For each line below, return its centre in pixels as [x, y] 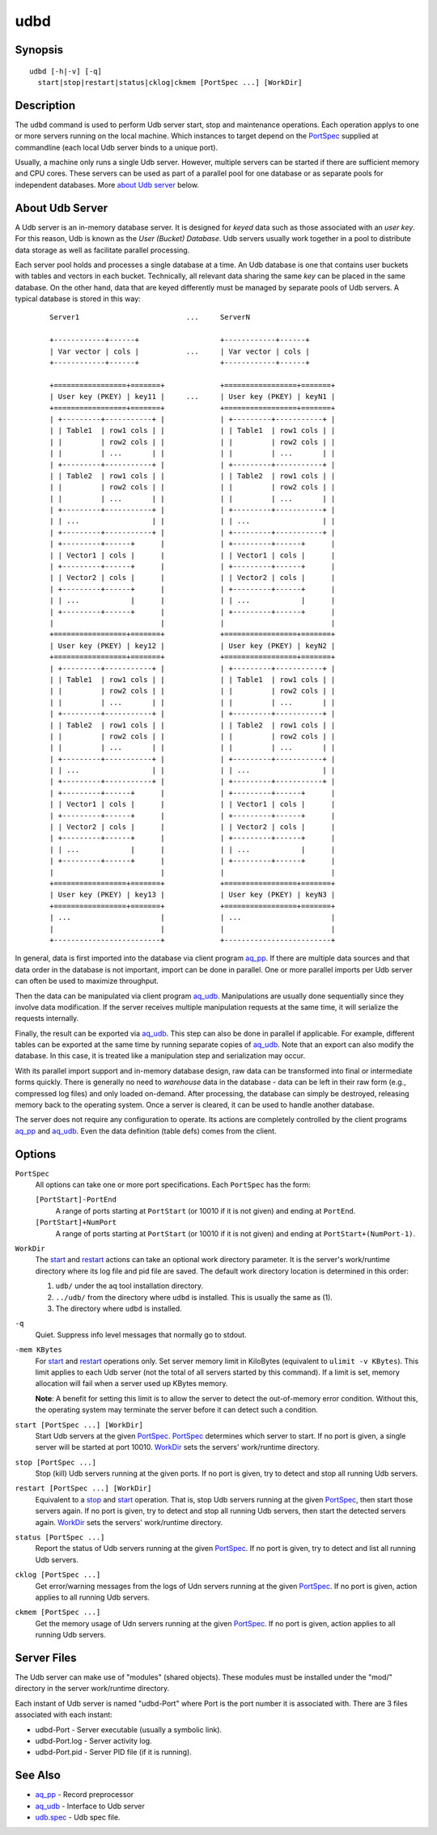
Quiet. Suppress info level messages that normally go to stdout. [141, 1334]
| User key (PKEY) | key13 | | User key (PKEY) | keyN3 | [193, 895]
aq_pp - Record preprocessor [85, 1795]
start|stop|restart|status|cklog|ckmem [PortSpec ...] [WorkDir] [170, 82]
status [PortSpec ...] [60, 1538]
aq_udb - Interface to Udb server [90, 1806]
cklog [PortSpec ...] [58, 1575]
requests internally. [47, 1019]
